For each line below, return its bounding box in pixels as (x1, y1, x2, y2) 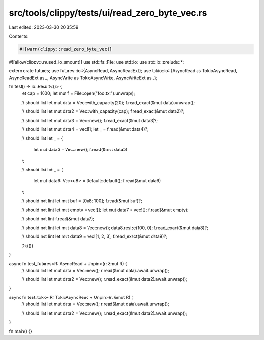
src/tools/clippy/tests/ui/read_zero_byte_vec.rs (9, 7, 207, 18)
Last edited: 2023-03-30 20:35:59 (9, 24, 79, 30)
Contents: (9, 33, 29, 39)
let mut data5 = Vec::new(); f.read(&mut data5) (33, 147, 128, 152)
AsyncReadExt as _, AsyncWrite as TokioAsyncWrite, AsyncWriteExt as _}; (9, 75, 158, 81)
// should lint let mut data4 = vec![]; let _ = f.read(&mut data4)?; (21, 127, 149, 132)
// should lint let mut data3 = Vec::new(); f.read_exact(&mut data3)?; (21, 117, 158, 123)
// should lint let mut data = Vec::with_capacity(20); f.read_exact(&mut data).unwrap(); (21, 99, 195, 105)
